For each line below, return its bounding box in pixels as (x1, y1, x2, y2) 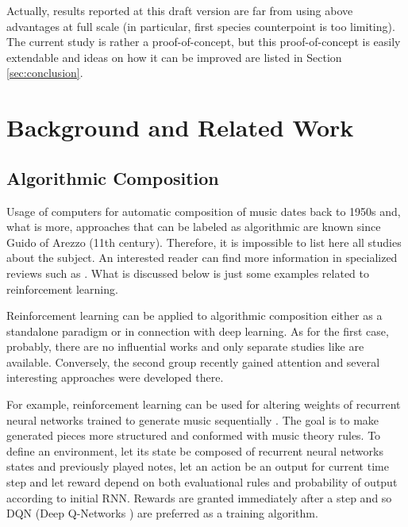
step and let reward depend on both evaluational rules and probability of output (6, 474, 398, 490)
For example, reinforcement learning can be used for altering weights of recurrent (6, 396, 401, 413)
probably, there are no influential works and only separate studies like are (6, 338, 364, 355)
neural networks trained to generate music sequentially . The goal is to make (6, 411, 379, 428)
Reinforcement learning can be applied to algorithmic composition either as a (6, 307, 383, 324)
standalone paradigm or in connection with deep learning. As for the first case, (6, 322, 389, 339)
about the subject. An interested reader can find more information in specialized (6, 249, 398, 266)
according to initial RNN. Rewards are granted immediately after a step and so (6, 489, 392, 506)
